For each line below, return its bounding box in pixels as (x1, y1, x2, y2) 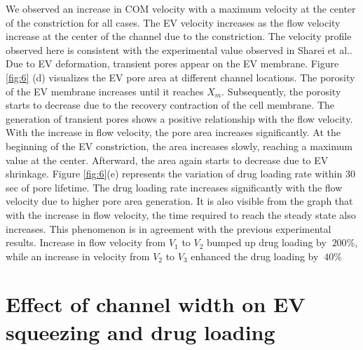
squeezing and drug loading (6, 317, 275, 346)
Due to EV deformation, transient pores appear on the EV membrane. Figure (6, 56, 339, 71)
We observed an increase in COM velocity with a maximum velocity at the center (6, 1, 356, 15)
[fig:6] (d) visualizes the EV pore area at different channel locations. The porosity (6, 69, 355, 84)
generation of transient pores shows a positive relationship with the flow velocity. (6, 111, 353, 126)
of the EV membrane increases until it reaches (6, 83, 204, 98)
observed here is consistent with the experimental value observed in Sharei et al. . (6, 42, 352, 57)
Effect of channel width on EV (6, 290, 306, 318)
